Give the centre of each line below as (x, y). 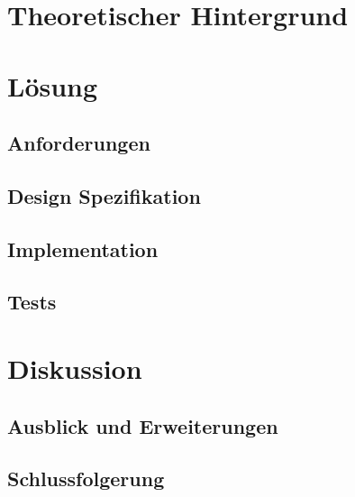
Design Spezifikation (104, 195)
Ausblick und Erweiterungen (143, 425)
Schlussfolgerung (86, 479)
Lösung (53, 85)
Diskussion (75, 368)
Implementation (83, 248)
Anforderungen (79, 143)
